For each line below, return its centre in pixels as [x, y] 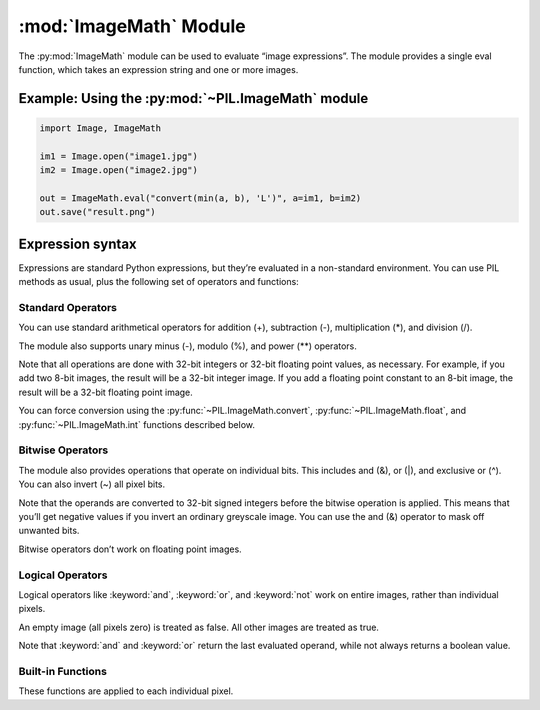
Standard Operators [68, 307]
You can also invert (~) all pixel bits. [92, 484]
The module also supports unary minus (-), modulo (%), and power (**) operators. [187, 346]
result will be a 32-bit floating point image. [106, 392]
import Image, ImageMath [100, 128]
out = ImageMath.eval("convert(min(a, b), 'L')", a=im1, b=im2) [200, 198]
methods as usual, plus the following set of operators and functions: [158, 282]
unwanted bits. [49, 531]
